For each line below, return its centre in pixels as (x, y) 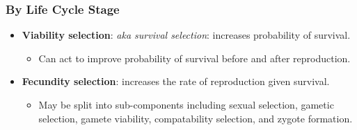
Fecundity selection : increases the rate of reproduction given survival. (176, 81)
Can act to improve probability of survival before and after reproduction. (195, 58)
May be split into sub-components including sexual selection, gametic (186, 104)
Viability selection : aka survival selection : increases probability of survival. (186, 35)
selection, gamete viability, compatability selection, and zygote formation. (196, 118)
